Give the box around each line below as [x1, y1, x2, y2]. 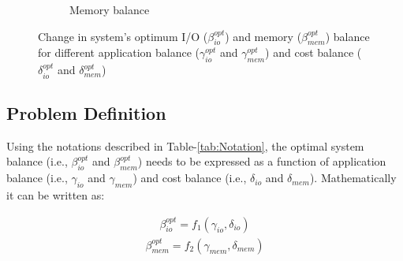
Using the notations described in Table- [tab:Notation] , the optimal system [6, 137, 364, 154]
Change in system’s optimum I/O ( [38, 28, 208, 44]
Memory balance [69, 2, 150, 17]
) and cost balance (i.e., [132, 170, 247, 186]
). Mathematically [309, 170, 397, 186]
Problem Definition [6, 101, 166, 125]
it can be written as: [6, 187, 105, 203]
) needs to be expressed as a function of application [137, 153, 386, 170]
